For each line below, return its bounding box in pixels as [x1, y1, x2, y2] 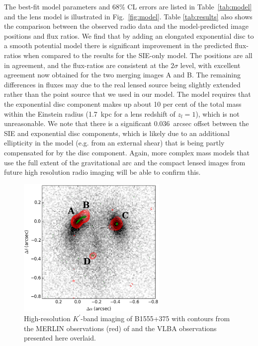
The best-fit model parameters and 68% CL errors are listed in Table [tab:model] [4, 1, 252, 11]
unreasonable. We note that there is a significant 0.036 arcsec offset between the [4, 118, 249, 129]
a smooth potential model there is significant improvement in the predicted [4, 40, 233, 51]
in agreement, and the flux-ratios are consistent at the [4, 60, 169, 70]
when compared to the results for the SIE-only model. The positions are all [23, 50, 253, 60]
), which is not [195, 108, 240, 119]
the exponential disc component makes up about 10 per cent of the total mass [4, 98, 242, 109]
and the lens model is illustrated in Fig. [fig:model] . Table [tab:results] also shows [4, 11, 253, 21]
